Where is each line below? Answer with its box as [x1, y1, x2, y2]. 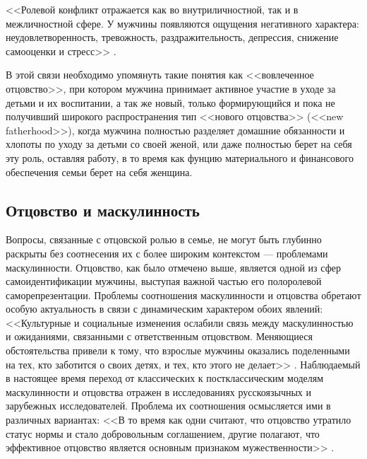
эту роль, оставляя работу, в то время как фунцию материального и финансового [6, 150, 354, 165]
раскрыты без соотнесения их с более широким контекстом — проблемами [6, 245, 328, 260]
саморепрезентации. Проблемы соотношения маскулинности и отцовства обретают [6, 287, 361, 302]
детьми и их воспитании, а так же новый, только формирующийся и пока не [6, 95, 335, 110]
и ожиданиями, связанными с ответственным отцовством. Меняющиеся [6, 329, 313, 344]
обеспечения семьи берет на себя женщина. [6, 164, 193, 179]
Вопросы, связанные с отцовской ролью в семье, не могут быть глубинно [6, 232, 322, 247]
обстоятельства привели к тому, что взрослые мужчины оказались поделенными [6, 343, 350, 358]
